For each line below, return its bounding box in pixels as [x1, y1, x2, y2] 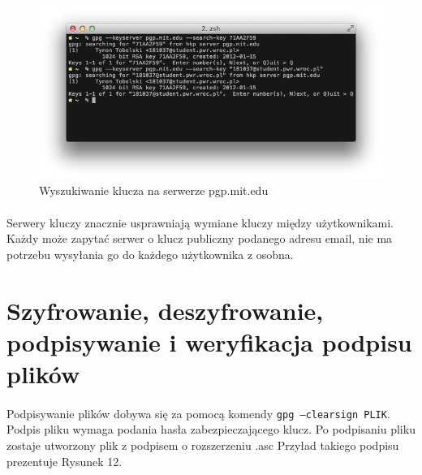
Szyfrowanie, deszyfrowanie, [6, 293, 324, 326]
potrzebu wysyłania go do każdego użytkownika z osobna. [6, 245, 294, 262]
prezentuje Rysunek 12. [6, 452, 123, 469]
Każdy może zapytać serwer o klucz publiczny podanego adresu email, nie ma [6, 230, 393, 247]
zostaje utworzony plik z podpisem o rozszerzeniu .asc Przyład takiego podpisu [6, 437, 399, 454]
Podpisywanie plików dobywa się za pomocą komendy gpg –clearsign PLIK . [6, 404, 390, 421]
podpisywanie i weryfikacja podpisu [6, 325, 412, 358]
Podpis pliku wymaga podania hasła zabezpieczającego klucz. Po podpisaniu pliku [6, 421, 416, 438]
